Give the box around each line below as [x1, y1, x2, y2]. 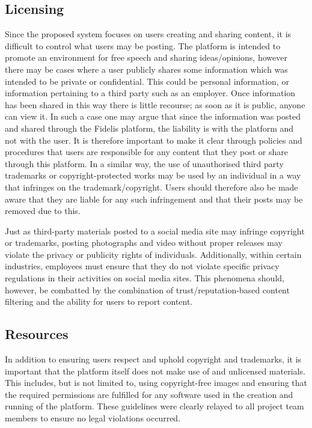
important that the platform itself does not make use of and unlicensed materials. [5, 364, 305, 377]
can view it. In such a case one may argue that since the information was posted [5, 110, 301, 123]
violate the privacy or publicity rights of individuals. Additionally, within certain [5, 248, 302, 260]
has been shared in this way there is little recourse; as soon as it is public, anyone [5, 98, 305, 111]
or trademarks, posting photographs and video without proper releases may [5, 236, 283, 249]
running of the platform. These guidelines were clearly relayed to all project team [5, 400, 304, 412]
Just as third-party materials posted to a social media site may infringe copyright [5, 224, 305, 237]
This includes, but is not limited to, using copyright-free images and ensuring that [5, 376, 308, 389]
